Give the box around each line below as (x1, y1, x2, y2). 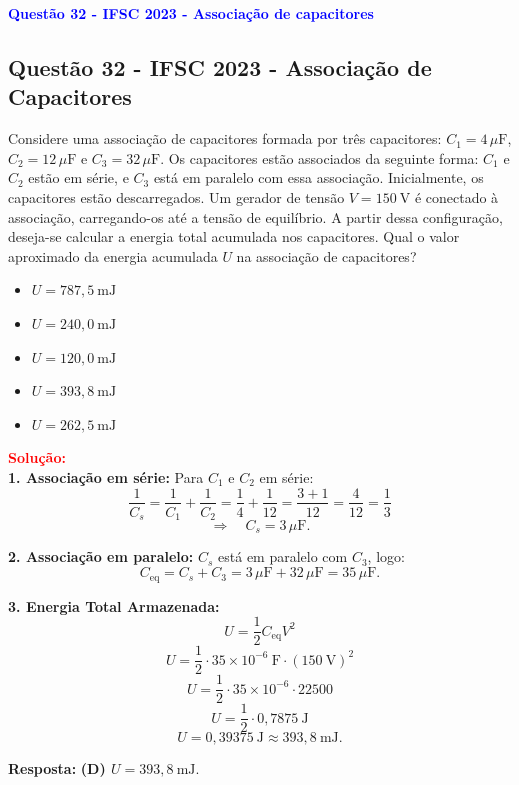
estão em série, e (28, 167, 129, 188)
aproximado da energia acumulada (8, 245, 218, 266)
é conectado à (414, 186, 499, 207)
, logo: (367, 546, 405, 567)
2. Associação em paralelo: (8, 546, 194, 567)
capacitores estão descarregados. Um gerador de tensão (8, 186, 345, 207)
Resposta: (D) (8, 758, 106, 779)
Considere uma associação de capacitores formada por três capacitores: (8, 128, 442, 149)
